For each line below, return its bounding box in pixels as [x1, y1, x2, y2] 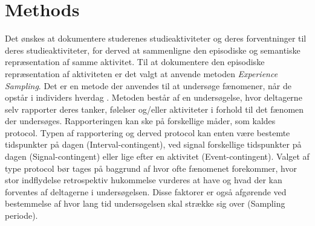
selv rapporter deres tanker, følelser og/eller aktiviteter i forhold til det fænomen [5, 102, 304, 115]
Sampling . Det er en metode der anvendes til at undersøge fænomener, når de [5, 79, 292, 92]
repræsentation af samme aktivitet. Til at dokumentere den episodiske [5, 55, 265, 68]
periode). [5, 209, 38, 222]
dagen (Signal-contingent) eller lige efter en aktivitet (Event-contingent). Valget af [5, 150, 310, 163]
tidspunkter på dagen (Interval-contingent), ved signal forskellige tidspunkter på [5, 138, 302, 151]
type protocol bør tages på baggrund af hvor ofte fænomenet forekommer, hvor [5, 162, 297, 174]
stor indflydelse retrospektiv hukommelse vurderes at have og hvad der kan [5, 174, 282, 186]
